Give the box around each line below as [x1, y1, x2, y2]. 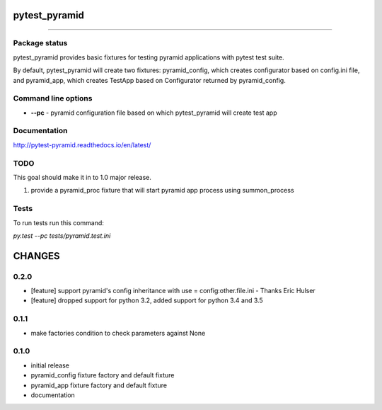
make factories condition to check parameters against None [30, 329, 206, 337]
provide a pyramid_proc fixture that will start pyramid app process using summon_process [30, 186, 294, 195]
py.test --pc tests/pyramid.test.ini [13, 231, 111, 240]
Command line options [13, 93, 93, 103]
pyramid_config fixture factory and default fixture [30, 371, 175, 380]
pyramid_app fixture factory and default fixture [30, 381, 168, 389]
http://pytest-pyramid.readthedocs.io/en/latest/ [13, 140, 151, 149]
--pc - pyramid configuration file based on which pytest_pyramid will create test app [30, 108, 277, 117]
